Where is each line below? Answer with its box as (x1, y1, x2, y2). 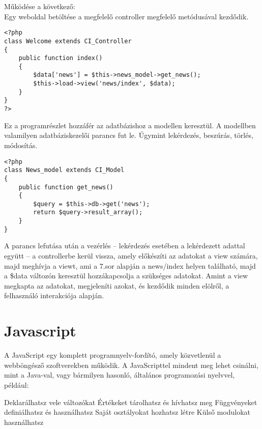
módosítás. (4, 139, 38, 150)
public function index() (18, 54, 103, 62)
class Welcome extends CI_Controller (4, 37, 132, 45)
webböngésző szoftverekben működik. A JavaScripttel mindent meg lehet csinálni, (4, 359, 258, 370)
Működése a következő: (4, 1, 75, 11)
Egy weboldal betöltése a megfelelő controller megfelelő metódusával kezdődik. (4, 11, 249, 21)
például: (4, 379, 29, 390)
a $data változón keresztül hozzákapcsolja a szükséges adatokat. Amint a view (4, 270, 248, 281)
